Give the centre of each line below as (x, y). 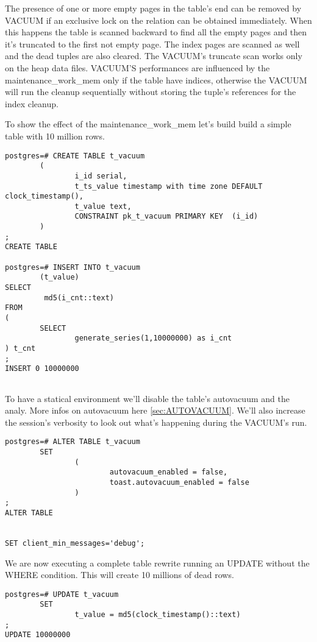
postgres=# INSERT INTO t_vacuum (73, 267)
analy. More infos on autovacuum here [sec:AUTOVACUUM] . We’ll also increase (155, 410)
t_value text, (103, 206)
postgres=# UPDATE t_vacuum (62, 594)
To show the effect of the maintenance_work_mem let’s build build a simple (148, 124)
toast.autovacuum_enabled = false (179, 483)
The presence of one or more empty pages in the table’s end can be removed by (153, 8)
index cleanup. (32, 103)
